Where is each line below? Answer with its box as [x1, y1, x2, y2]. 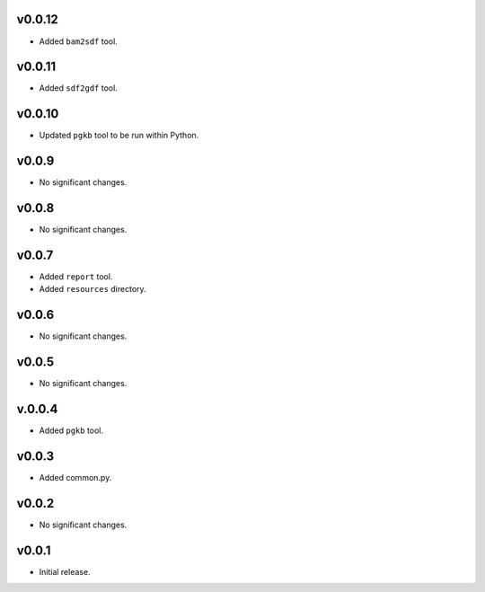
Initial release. [39, 566, 91, 577]
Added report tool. [39, 271, 113, 282]
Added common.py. [39, 473, 112, 483]
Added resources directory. [39, 284, 147, 295]
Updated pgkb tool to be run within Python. [39, 130, 199, 141]
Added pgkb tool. [39, 425, 103, 436]
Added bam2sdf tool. [39, 36, 119, 47]
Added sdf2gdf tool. [39, 83, 119, 93]
